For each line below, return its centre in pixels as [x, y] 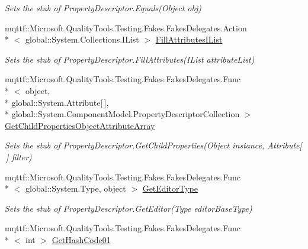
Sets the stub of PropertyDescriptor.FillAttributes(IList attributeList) [130, 59]
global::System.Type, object [76, 188]
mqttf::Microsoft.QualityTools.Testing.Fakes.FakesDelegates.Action [126, 28]
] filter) [19, 156]
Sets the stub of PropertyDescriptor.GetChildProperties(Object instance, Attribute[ [153, 145]
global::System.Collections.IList [82, 39]
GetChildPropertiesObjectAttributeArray [80, 125]
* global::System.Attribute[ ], [57, 102]
